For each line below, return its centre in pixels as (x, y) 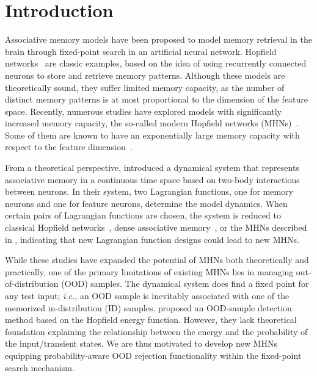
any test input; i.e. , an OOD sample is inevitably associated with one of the (147, 295)
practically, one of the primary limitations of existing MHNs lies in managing (149, 271)
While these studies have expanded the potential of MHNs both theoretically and (157, 260)
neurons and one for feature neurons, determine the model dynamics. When (146, 203)
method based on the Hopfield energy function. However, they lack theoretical (151, 320)
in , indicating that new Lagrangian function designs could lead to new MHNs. (152, 239)
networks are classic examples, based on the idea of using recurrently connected (156, 63)
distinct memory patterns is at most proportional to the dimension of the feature (157, 99)
